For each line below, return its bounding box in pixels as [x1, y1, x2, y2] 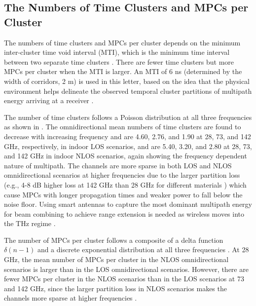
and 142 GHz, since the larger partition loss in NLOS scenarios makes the [4, 283, 227, 293]
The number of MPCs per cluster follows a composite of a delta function [4, 234, 223, 245]
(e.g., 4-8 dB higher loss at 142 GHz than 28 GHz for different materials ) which [4, 179, 247, 190]
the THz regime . [4, 218, 56, 229]
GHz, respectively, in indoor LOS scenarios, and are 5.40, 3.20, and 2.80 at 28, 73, [4, 141, 252, 151]
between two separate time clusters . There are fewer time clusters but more [4, 56, 234, 67]
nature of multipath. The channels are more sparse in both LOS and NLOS [4, 160, 232, 170]
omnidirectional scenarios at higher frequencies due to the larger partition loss [4, 170, 240, 180]
